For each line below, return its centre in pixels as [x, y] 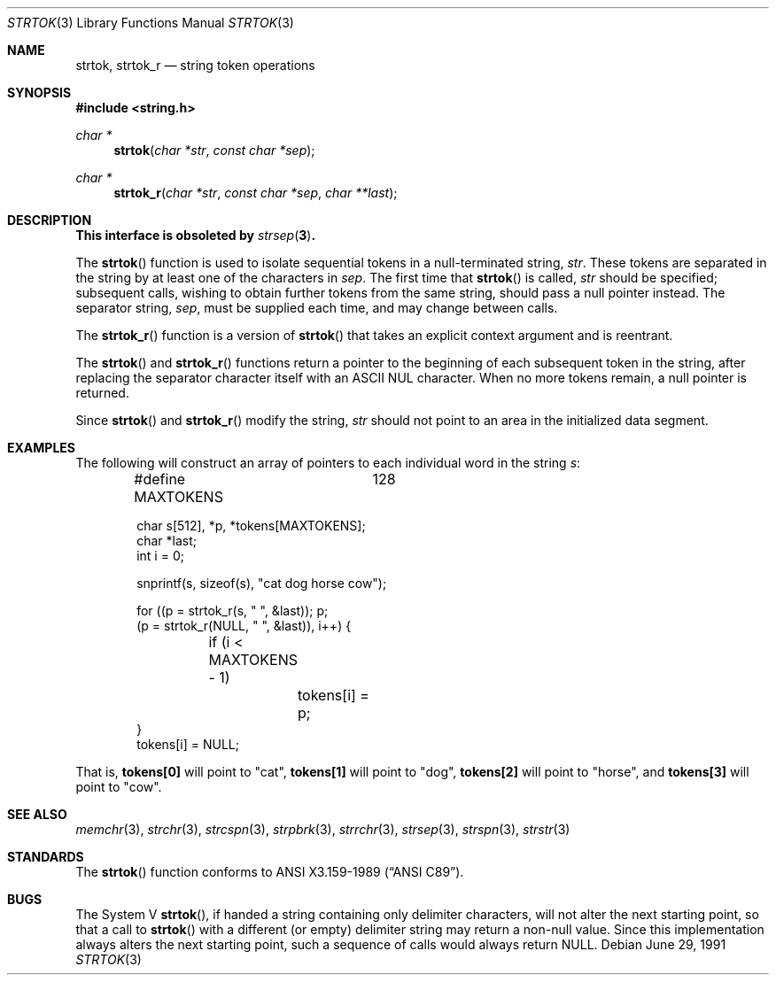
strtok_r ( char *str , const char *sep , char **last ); [256, 193]
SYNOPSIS [39, 93]
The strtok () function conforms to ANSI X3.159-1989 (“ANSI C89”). [270, 872]
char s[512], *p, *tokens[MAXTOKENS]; [251, 526]
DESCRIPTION [50, 220]
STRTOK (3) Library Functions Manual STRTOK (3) [151, 23]
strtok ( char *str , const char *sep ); [214, 150]
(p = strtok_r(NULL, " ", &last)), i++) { [244, 626]
